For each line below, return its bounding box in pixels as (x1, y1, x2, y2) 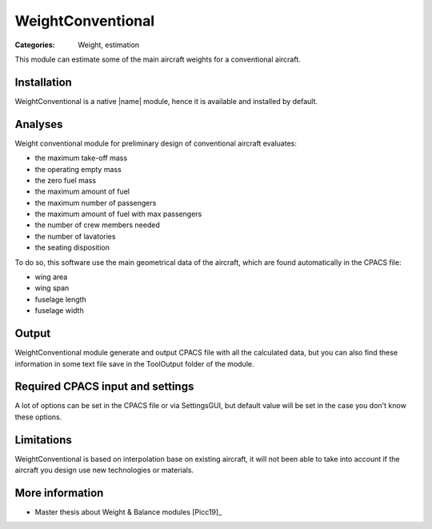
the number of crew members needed (34, 220, 160, 230)
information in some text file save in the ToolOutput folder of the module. (14, 359, 254, 368)
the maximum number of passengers (34, 198, 157, 207)
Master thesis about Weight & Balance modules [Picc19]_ (34, 507, 222, 517)
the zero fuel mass (34, 175, 96, 185)
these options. (14, 412, 62, 422)
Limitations (14, 433, 72, 447)
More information (14, 486, 104, 499)
